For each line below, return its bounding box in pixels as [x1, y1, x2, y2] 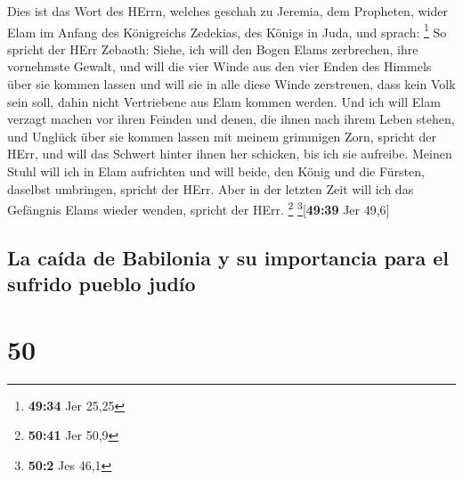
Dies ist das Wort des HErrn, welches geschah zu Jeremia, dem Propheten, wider [7, 2, 448, 20]
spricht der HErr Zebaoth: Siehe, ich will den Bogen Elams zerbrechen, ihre [7, 39, 418, 58]
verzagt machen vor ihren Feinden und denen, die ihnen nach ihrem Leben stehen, [7, 110, 455, 128]
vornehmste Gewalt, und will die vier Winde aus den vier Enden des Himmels [7, 57, 432, 76]
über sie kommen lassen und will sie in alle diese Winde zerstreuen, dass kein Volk [7, 75, 456, 94]
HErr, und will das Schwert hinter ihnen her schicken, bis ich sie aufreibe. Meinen [7, 144, 452, 163]
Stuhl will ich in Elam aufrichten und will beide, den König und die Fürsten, [7, 162, 425, 180]
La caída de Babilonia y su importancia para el [7, 243, 450, 271]
